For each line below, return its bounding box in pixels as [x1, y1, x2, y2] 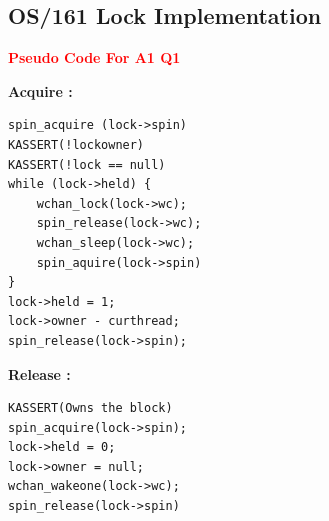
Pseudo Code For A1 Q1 [8, 47, 181, 68]
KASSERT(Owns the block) [8, 401, 173, 416]
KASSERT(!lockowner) [8, 137, 145, 152]
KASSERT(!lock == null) [8, 157, 166, 172]
